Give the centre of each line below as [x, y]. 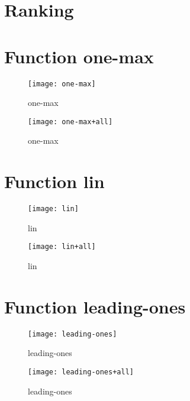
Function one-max [79, 56]
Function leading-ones [95, 306]
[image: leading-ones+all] [81, 372]
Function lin [54, 181]
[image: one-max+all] [70, 122]
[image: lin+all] [62, 247]
